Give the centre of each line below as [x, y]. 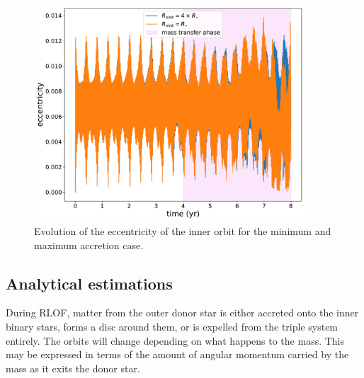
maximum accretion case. [89, 245]
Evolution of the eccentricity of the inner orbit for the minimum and [183, 231]
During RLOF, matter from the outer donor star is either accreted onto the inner [182, 313]
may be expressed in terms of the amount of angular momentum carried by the [177, 354]
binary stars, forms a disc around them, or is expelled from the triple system [172, 327]
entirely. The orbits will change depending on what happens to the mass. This [175, 340]
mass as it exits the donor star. [73, 368]
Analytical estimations [89, 283]
